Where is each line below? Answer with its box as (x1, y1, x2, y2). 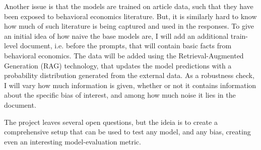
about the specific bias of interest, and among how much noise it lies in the (4, 90, 236, 100)
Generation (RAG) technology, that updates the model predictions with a (4, 60, 232, 70)
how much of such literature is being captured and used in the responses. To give (4, 21, 254, 31)
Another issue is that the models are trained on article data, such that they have (4, 1, 253, 11)
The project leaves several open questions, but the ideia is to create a (4, 116, 218, 127)
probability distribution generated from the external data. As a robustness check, (4, 70, 254, 81)
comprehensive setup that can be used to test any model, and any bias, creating (4, 126, 251, 137)
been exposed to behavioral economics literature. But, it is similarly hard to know (4, 11, 257, 21)
